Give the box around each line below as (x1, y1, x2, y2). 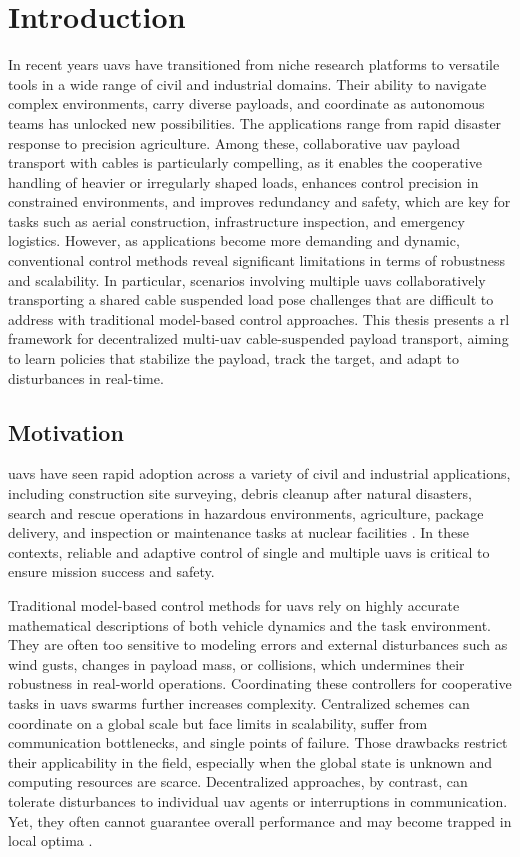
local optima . (8, 830, 93, 851)
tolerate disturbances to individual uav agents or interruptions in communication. (8, 790, 508, 811)
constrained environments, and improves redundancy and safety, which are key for (8, 191, 511, 212)
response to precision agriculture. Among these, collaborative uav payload (8, 132, 461, 153)
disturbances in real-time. (8, 367, 164, 388)
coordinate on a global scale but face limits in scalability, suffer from (8, 712, 428, 733)
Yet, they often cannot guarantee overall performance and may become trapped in (8, 810, 512, 831)
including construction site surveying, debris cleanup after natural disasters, (8, 483, 472, 504)
